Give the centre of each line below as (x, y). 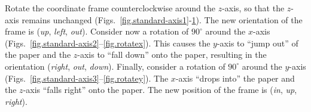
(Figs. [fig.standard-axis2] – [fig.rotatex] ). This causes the (108, 43)
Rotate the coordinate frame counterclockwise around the (110, 8)
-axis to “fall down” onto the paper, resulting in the (172, 55)
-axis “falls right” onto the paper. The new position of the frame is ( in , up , (160, 90)
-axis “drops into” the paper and (235, 78)
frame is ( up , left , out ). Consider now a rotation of (97, 31)
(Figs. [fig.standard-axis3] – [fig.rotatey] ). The (87, 78)
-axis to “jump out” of (257, 43)
